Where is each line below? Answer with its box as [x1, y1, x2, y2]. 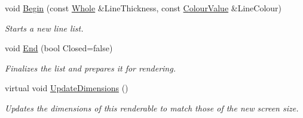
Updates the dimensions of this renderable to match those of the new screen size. [5, 101, 299, 114]
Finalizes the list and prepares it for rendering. [5, 61, 176, 74]
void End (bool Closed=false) [5, 42, 113, 54]
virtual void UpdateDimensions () [5, 82, 128, 94]
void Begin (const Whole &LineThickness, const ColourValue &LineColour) [5, 2, 282, 14]
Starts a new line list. [5, 21, 84, 34]
